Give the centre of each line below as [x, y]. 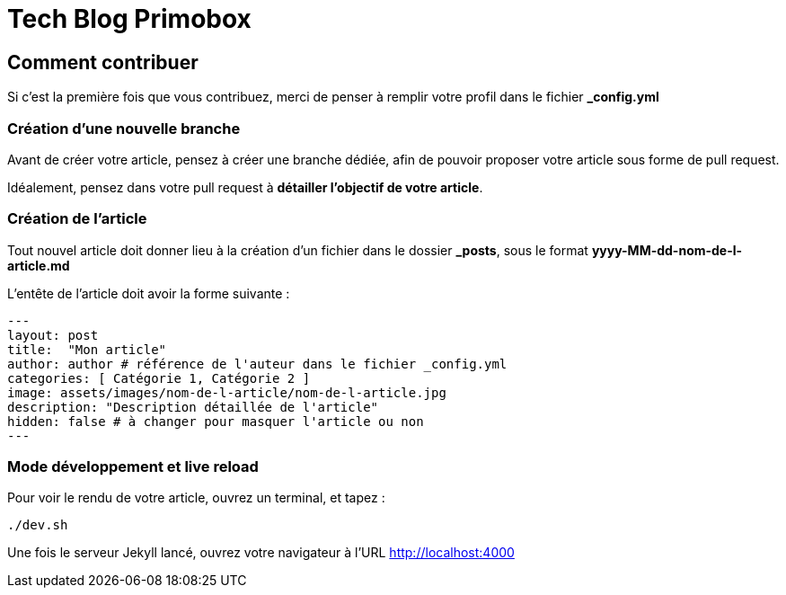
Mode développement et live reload [133, 467]
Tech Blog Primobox [129, 19]
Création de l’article [77, 219]
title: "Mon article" [87, 349]
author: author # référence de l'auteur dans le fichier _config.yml [257, 364]
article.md [39, 265]
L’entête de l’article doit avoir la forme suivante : [149, 293]
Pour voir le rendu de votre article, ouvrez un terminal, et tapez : [196, 498]
